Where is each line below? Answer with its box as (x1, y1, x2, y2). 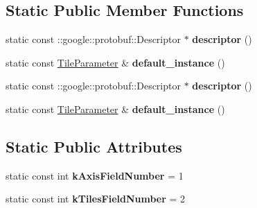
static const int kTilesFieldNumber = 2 (6, 191, 186, 206)
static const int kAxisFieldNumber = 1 (6, 168, 184, 182)
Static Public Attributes (6, 135, 182, 157)
